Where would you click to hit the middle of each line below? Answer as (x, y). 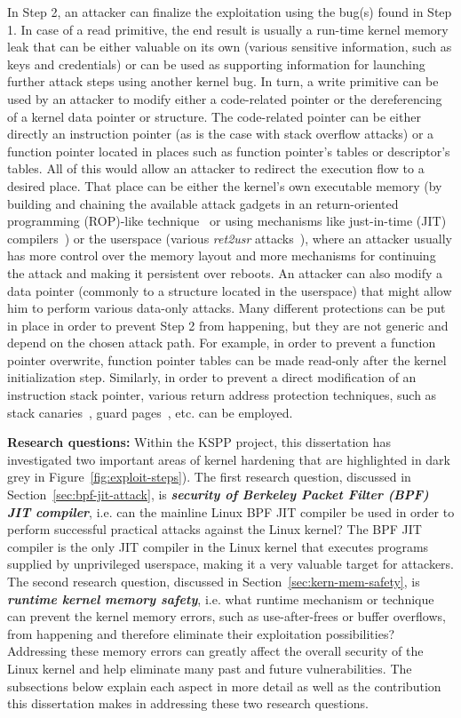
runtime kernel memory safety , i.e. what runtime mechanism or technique (221, 598)
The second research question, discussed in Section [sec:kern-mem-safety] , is (214, 581)
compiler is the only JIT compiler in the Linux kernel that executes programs (218, 546)
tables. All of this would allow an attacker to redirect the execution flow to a (216, 168)
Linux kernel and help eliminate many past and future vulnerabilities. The (210, 668)
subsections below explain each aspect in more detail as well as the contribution (224, 686)
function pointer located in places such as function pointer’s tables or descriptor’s (229, 151)
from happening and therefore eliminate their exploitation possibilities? (201, 633)
